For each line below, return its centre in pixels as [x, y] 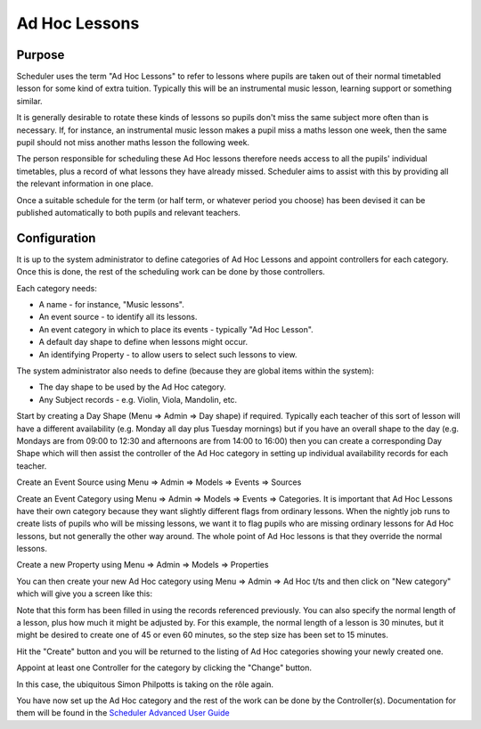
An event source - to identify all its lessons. [118, 317]
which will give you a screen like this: [85, 594]
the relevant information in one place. [85, 184]
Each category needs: [57, 288]
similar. [30, 101]
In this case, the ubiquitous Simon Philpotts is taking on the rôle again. [145, 684]
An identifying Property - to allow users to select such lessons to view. [168, 354]
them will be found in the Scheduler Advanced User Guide [123, 713]
